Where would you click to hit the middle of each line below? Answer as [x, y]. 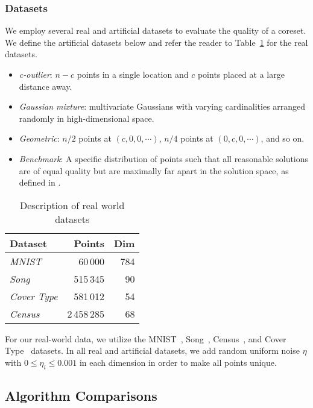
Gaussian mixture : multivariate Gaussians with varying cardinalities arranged [162, 106]
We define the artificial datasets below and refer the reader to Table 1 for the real [156, 42]
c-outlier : [36, 74]
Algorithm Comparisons [81, 396]
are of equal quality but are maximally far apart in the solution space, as [154, 170]
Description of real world [72, 205]
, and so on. [283, 138]
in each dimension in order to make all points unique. [178, 362]
